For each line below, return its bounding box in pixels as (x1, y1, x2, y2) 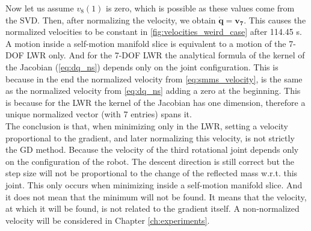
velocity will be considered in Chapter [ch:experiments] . (5, 214, 210, 226)
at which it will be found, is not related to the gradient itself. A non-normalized (5, 202, 300, 215)
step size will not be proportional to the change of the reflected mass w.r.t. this (5, 167, 298, 179)
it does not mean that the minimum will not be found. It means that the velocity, (5, 190, 307, 203)
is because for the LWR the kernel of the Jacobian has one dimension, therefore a (5, 96, 306, 108)
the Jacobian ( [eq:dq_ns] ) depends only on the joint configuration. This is (5, 60, 279, 73)
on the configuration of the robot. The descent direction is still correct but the (5, 155, 294, 167)
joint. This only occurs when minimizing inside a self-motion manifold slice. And (5, 178, 303, 191)
